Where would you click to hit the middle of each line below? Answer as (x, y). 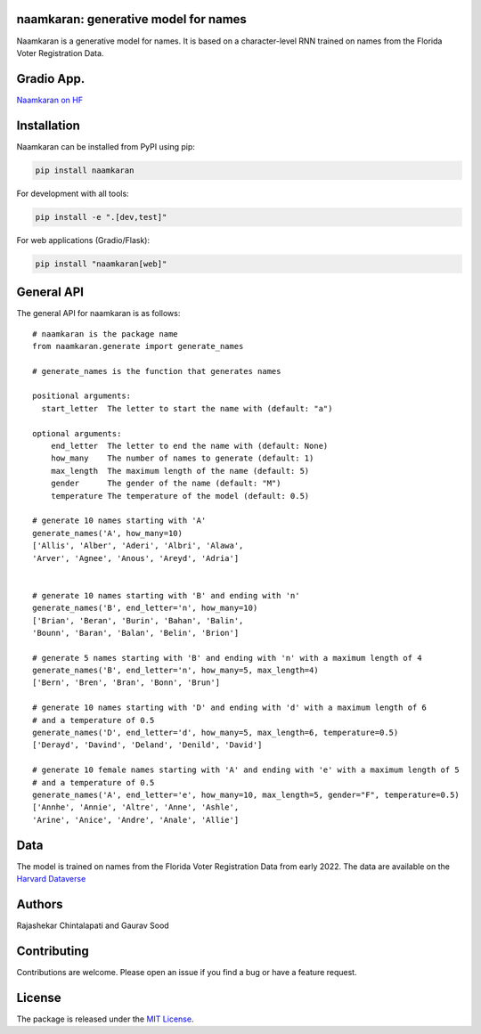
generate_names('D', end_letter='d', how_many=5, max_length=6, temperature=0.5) (216, 733)
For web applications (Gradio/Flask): (83, 240)
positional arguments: (82, 396)
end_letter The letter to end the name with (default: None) (189, 446)
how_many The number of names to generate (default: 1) (182, 458)
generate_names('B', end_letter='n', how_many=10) (145, 608)
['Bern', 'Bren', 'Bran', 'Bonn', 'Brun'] (126, 683)
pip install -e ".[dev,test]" (101, 217)
